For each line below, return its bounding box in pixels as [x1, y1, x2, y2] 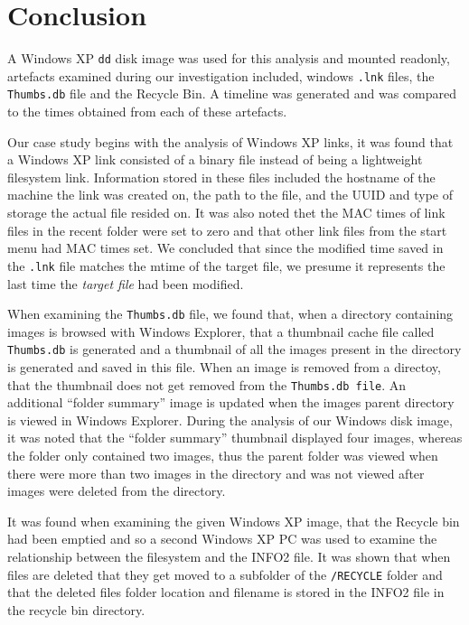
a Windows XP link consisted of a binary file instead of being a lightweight [7, 150, 423, 169]
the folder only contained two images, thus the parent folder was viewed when [7, 446, 438, 465]
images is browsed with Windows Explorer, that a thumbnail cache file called [7, 322, 435, 340]
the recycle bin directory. [7, 600, 145, 619]
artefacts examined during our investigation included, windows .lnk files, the [7, 66, 435, 85]
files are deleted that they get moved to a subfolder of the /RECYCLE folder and [7, 564, 443, 583]
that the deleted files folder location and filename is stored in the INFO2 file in [7, 583, 445, 602]
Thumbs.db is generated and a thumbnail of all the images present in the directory [7, 340, 462, 359]
